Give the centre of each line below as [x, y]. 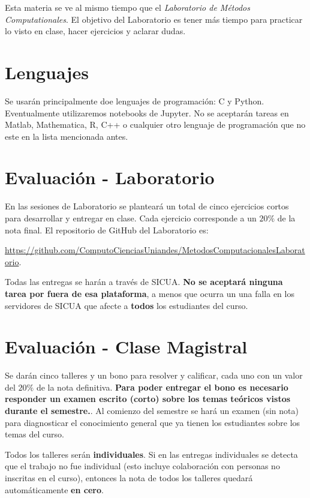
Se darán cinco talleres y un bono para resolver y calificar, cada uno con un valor [154, 375]
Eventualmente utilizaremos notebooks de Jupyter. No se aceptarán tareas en [147, 112]
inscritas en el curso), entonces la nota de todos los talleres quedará [129, 478]
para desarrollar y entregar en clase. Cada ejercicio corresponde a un [131, 218]
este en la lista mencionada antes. [67, 136]
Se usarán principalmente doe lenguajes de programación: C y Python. [135, 100]
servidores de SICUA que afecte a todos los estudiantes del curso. [127, 305]
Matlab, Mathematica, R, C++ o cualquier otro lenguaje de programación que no [155, 124]
